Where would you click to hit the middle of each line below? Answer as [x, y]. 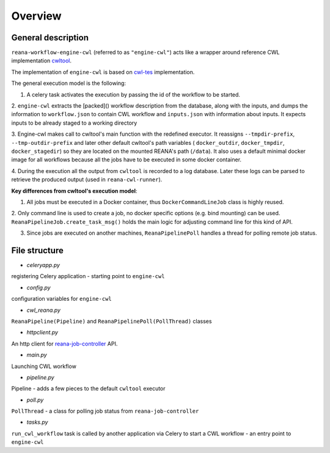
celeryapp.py [43, 265]
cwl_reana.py [44, 310]
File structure [37, 250]
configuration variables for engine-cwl [62, 299]
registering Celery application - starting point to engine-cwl [88, 276]
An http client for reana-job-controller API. [64, 344]
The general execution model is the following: [69, 83]
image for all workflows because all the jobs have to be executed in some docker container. [126, 160]
